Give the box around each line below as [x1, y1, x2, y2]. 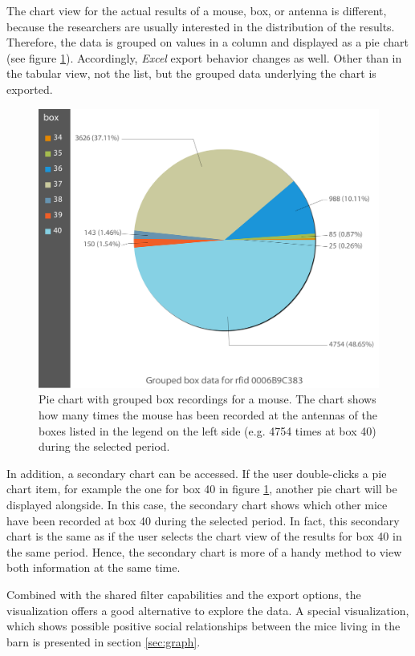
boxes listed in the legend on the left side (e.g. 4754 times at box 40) [39, 422, 376, 439]
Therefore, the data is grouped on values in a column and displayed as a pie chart [6, 34, 409, 51]
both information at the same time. [6, 559, 181, 576]
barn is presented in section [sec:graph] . [6, 633, 201, 650]
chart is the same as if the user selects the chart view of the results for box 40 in [6, 528, 402, 545]
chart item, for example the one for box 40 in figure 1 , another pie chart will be [6, 480, 397, 497]
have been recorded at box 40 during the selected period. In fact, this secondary [6, 512, 400, 528]
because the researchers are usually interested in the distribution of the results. [6, 18, 395, 34]
